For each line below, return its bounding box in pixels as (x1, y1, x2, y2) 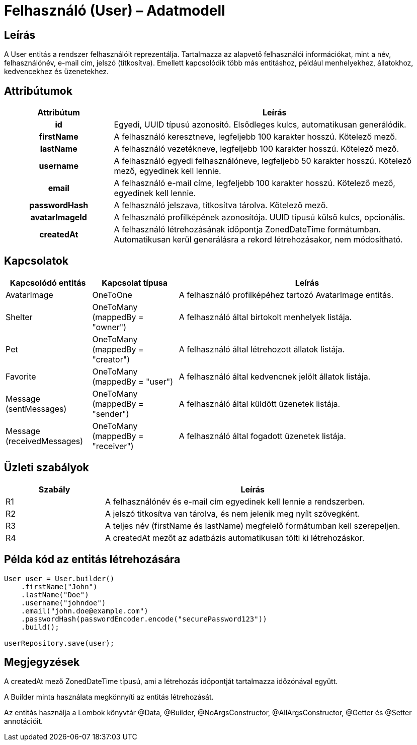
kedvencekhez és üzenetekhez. (4, 67, 109, 76)
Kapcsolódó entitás (10, 277, 86, 288)
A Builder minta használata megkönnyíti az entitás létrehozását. (4, 693, 214, 702)
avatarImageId (30, 212, 87, 223)
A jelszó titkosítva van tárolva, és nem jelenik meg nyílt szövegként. (105, 508, 360, 519)
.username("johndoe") (21, 598, 106, 607)
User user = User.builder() (4, 574, 115, 583)
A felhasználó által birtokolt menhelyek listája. (179, 312, 352, 322)
